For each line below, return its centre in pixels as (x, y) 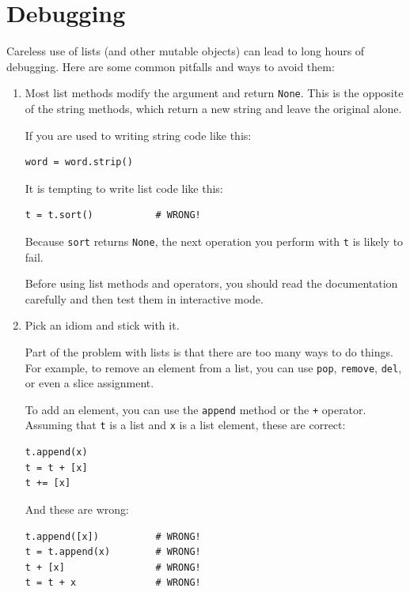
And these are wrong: (77, 509)
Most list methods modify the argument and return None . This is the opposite (214, 93)
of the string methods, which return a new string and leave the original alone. (213, 108)
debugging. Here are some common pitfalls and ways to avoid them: (171, 66)
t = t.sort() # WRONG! (113, 215)
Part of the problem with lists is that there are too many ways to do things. (209, 351)
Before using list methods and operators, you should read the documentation (211, 283)
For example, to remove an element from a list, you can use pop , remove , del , (213, 367)
